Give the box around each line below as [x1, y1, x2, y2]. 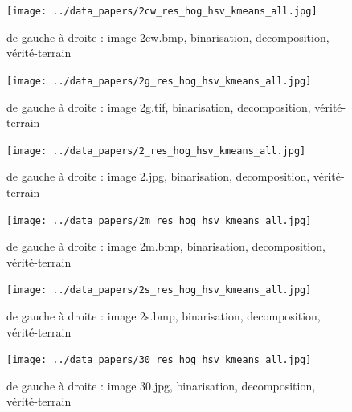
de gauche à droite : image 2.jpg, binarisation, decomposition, [6, 168, 310, 185]
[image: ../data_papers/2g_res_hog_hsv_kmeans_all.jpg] [6, 75, 312, 87]
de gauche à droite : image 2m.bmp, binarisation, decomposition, [6, 238, 325, 255]
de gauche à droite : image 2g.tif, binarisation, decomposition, [6, 98, 311, 115]
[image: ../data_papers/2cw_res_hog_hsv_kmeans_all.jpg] [6, 6, 317, 17]
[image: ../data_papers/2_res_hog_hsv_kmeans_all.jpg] [6, 145, 306, 157]
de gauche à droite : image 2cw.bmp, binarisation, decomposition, [6, 28, 329, 45]
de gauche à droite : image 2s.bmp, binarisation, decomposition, [6, 308, 321, 324]
